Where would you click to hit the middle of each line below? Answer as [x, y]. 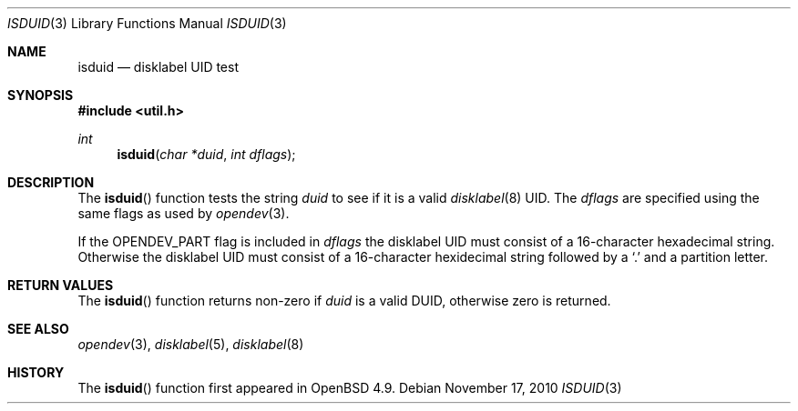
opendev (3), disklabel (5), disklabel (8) [191, 344]
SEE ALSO [38, 329]
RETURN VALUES [61, 285]
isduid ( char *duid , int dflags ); [206, 154]
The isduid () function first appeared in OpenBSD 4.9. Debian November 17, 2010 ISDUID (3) [350, 388]
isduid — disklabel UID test [159, 67]
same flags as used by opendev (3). [184, 213]
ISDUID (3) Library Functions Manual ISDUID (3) [147, 23]
